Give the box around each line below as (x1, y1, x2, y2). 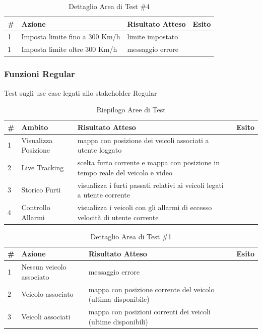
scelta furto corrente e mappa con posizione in (77, 157, 220, 168)
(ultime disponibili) (88, 316, 148, 326)
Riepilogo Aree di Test (96, 104, 166, 115)
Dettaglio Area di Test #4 (69, 1, 150, 11)
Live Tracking (21, 162, 64, 172)
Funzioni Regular (4, 68, 75, 80)
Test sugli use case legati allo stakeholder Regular (4, 87, 157, 98)
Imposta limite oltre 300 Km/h (21, 44, 117, 54)
